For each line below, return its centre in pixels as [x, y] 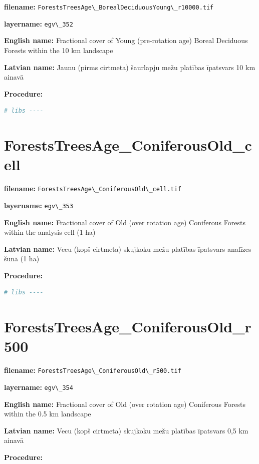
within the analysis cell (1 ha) [50, 232]
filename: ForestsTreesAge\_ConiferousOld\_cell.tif [93, 188]
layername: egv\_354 [39, 387]
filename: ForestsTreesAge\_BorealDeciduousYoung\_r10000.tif [109, 7]
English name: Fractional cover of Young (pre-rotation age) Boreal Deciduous [126, 40]
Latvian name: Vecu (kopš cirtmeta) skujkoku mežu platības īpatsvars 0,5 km [126, 430]
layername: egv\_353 [39, 205]
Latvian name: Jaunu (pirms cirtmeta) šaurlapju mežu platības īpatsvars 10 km [130, 67]
